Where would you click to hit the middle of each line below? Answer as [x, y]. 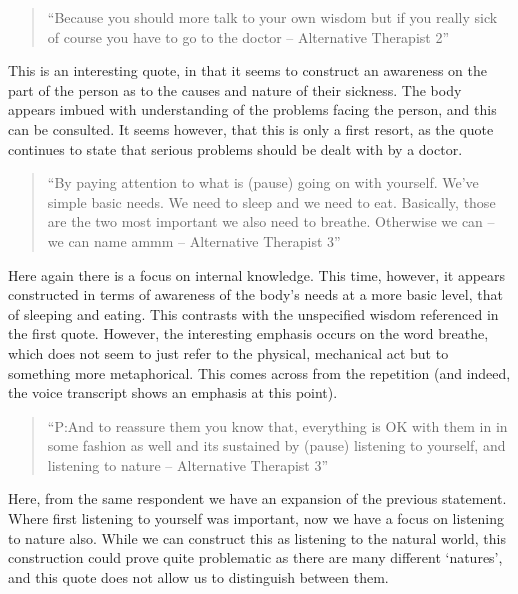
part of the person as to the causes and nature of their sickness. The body [235, 89]
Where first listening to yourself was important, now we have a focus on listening [256, 518]
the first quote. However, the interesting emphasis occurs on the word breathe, [248, 333]
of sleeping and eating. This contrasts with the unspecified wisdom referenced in [253, 313]
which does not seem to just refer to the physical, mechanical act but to [228, 352]
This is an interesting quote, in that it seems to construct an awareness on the [248, 70]
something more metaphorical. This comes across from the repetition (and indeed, [259, 372]
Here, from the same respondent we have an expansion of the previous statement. [257, 498]
